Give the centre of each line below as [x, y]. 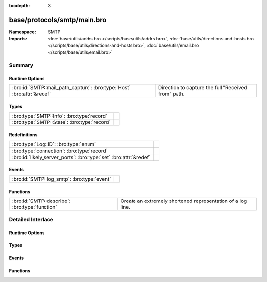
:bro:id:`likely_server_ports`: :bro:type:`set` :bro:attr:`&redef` [81, 157]
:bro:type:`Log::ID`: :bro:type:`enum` [54, 144]
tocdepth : [20, 6]
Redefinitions [23, 135]
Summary [21, 65]
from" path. [172, 94]
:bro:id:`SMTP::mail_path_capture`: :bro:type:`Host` [71, 88]
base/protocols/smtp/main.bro [58, 20]
